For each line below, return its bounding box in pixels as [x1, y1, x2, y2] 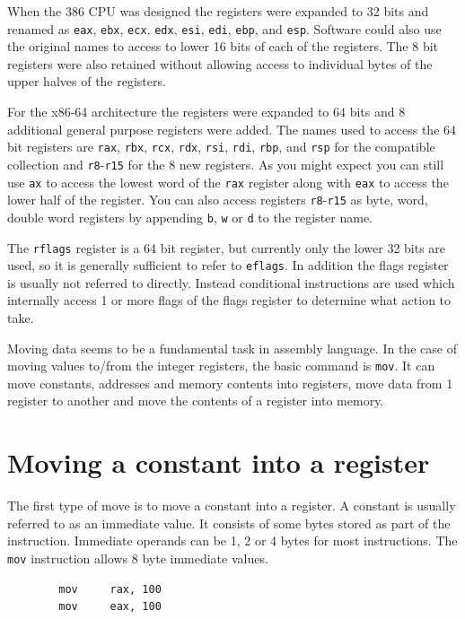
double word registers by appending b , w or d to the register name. [7, 207, 373, 226]
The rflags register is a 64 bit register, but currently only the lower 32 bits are [7, 238, 446, 257]
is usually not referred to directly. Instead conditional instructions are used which [7, 273, 455, 292]
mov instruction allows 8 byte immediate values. [7, 548, 268, 567]
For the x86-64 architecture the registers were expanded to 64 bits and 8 [7, 102, 406, 121]
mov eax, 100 [58, 600, 162, 614]
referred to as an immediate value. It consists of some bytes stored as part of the [7, 513, 451, 532]
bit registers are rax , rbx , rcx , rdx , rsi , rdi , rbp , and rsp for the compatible [7, 137, 435, 156]
